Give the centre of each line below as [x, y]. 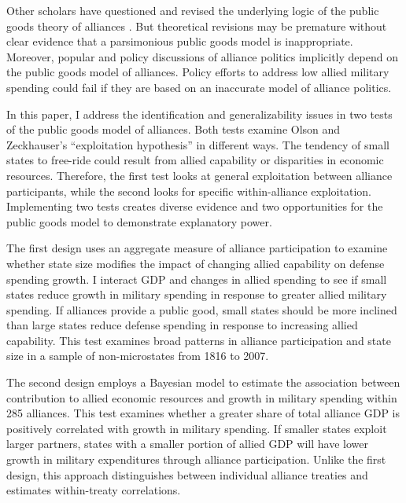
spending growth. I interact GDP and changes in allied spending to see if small [197, 279]
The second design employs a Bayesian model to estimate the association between [203, 382]
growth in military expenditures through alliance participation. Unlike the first [196, 459]
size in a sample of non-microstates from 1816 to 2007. [138, 356]
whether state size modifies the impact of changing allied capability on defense [196, 263]
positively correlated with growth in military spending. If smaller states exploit [197, 428]
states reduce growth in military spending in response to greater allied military [197, 294]
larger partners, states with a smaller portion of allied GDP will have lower [187, 444]
